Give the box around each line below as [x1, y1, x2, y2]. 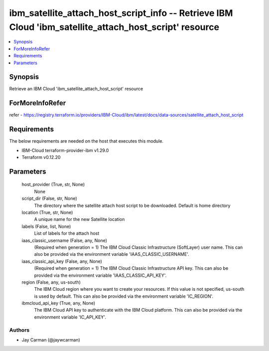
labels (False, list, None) [21, 223, 71, 229]
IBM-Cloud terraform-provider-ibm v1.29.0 [21, 147, 109, 153]
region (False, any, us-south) [21, 279, 81, 285]
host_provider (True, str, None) [21, 181, 85, 187]
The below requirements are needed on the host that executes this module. [9, 138, 164, 144]
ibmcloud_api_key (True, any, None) [21, 300, 96, 306]
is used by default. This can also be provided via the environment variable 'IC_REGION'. [34, 293, 214, 299]
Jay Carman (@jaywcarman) [21, 337, 81, 343]
